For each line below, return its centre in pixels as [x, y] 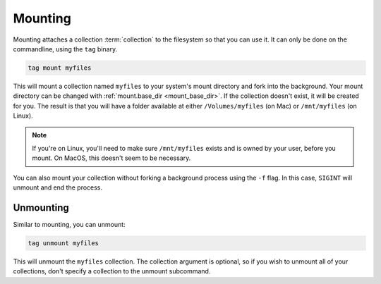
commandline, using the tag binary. [65, 49]
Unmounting [41, 208]
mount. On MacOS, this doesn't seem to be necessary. [111, 158]
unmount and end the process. [58, 187]
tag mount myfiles [60, 68]
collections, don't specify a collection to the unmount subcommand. [112, 271]
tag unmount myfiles [63, 243]
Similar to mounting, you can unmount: [69, 224]
